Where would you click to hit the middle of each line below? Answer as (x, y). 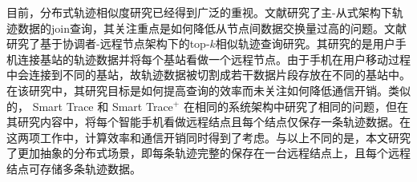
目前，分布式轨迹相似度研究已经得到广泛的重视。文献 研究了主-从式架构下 (199, 12)
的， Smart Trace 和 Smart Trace (90, 106)
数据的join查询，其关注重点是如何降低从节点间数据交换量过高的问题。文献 (212, 28)
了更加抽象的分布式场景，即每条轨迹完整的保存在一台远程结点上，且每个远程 (208, 153)
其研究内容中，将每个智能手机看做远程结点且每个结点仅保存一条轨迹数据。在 (208, 122)
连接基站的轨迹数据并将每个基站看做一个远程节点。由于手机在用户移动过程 (214, 59)
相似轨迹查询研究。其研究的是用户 (305, 44)
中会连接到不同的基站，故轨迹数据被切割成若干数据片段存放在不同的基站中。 (208, 75)
